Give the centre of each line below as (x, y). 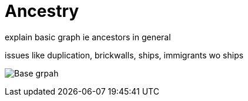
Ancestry (42, 11)
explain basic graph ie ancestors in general (88, 37)
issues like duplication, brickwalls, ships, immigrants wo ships (124, 55)
